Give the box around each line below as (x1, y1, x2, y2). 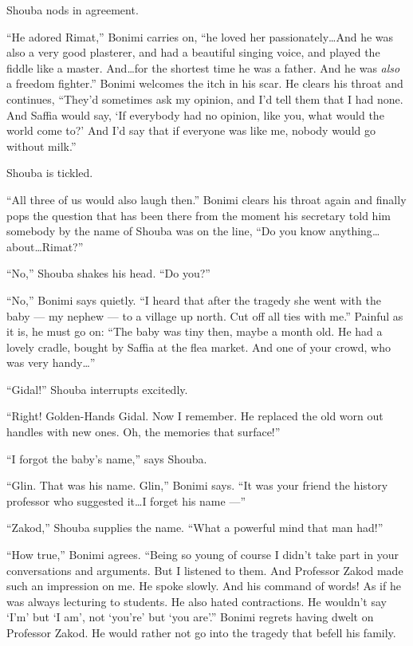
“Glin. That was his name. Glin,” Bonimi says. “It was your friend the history (6, 477, 388, 494)
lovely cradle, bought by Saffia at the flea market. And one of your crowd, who (6, 338, 391, 355)
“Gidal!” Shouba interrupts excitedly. (6, 380, 188, 397)
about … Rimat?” (6, 238, 84, 254)
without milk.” (6, 137, 77, 154)
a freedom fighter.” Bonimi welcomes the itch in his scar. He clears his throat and (6, 75, 403, 92)
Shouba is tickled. (6, 164, 93, 181)
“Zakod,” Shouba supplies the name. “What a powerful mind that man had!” (6, 519, 383, 536)
